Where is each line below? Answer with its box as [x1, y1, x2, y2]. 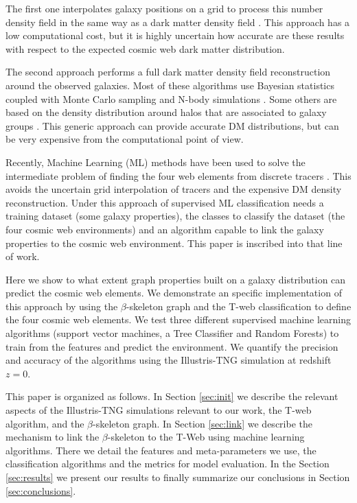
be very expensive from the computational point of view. [5, 132, 244, 146]
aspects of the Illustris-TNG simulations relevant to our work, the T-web [5, 403, 312, 417]
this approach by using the [5, 299, 118, 313]
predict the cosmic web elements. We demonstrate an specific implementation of [5, 285, 342, 300]
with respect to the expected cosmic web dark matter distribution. [5, 41, 285, 56]
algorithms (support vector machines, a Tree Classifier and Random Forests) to [5, 326, 339, 340]
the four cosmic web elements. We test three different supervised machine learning [5, 312, 351, 327]
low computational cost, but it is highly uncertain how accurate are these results [5, 28, 345, 43]
